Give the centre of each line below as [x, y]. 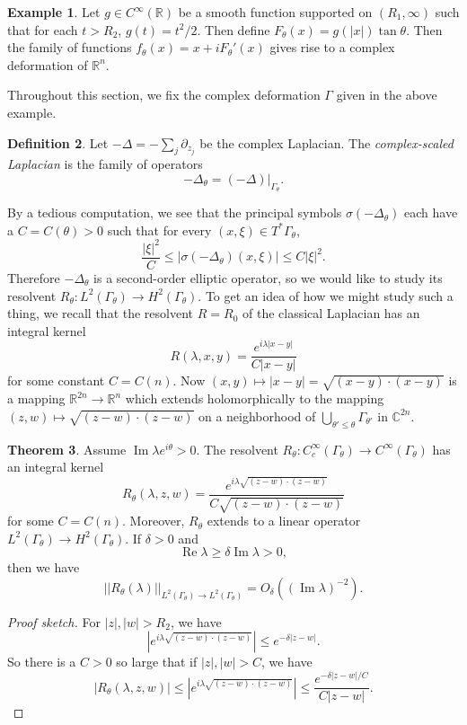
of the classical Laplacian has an [331, 313]
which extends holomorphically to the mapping [255, 398]
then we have [44, 567]
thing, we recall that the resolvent [101, 313]
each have [431, 212]
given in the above [387, 95]
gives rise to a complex [332, 47]
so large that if [157, 662]
